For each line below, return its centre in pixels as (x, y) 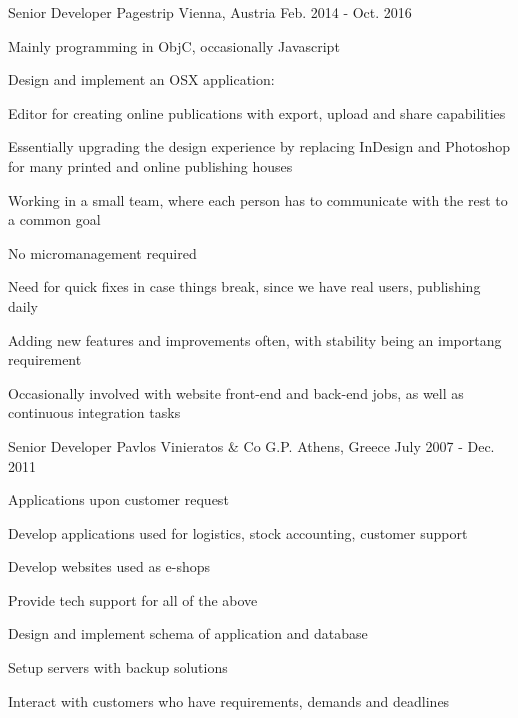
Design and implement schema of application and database (188, 633)
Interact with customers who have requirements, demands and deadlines (229, 700)
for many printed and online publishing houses (150, 165)
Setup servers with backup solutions (118, 667)
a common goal (54, 219)
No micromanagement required (102, 252)
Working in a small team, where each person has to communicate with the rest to (258, 199)
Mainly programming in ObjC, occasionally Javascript (174, 45)
